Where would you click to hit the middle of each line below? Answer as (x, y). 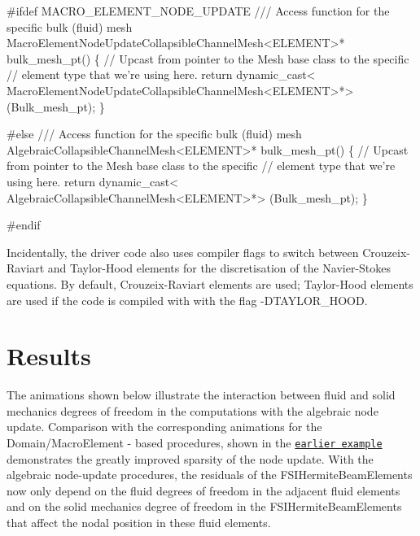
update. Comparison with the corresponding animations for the (164, 427)
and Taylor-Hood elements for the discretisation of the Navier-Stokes (219, 268)
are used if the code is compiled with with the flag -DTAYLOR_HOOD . (187, 300)
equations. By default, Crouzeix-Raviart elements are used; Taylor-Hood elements (210, 283)
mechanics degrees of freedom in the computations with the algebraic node (192, 410)
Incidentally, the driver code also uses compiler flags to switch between (183, 252)
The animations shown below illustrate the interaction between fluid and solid (201, 395)
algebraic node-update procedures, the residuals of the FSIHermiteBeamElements (210, 475)
